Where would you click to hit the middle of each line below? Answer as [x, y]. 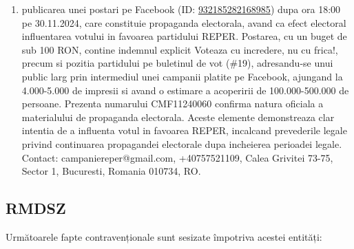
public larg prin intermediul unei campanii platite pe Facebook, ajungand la [182, 76]
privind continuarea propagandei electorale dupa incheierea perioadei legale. [182, 143]
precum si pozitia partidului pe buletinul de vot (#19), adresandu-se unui [177, 63]
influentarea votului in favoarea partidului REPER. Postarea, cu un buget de [184, 36]
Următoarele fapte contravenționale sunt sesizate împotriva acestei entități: [164, 236]
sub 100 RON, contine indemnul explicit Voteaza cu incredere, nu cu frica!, [180, 49]
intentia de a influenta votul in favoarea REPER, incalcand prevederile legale [184, 130]
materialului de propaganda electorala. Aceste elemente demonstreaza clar [178, 117]
